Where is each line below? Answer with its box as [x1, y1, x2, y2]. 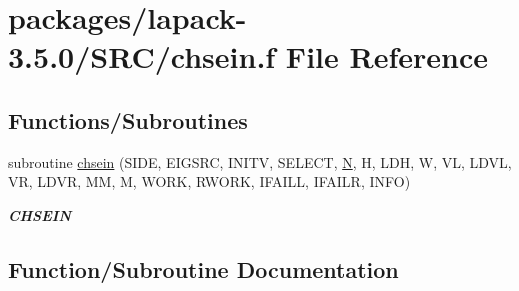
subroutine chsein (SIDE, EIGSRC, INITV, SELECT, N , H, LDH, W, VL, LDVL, [8, 151, 512, 172]
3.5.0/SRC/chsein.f [8, 36, 276, 77]
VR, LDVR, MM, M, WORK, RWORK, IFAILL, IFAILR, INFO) [8, 171, 411, 192]
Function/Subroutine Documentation [8, 253, 399, 284]
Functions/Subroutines [8, 104, 248, 135]
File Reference [285, 36, 488, 77]
